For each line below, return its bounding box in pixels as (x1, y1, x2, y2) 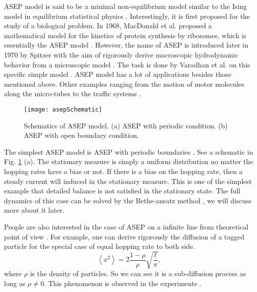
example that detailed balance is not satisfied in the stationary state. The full (4, 185, 241, 196)
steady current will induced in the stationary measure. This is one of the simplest (4, 175, 252, 186)
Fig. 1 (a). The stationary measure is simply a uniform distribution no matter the (4, 156, 253, 167)
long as (4, 278, 25, 288)
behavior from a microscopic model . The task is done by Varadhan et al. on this (4, 59, 251, 69)
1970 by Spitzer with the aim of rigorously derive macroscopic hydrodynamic (4, 49, 238, 59)
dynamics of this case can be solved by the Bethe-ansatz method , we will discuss (4, 195, 252, 205)
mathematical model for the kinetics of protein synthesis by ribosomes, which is (4, 30, 247, 40)
